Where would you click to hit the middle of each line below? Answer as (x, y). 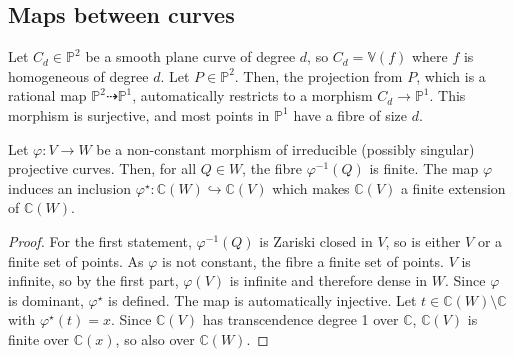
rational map (47, 95)
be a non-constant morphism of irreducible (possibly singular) (285, 148)
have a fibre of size (350, 114)
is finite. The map (424, 168)
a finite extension (453, 187)
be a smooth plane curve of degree (190, 56)
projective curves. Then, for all (102, 168)
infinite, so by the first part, (93, 280)
